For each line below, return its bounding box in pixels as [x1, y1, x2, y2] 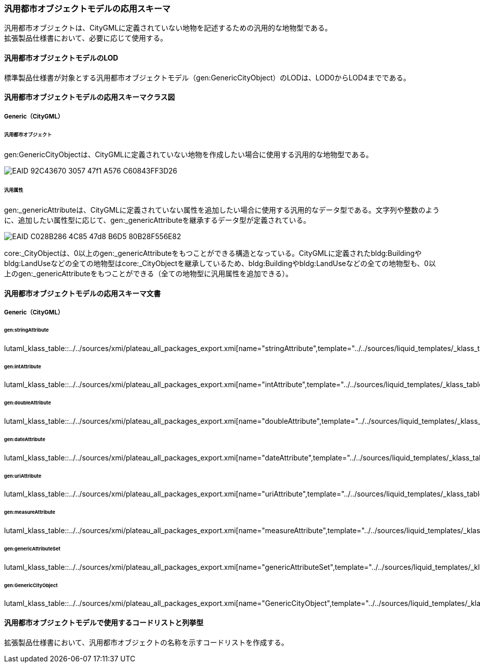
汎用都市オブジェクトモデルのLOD [4, 53, 118, 62]
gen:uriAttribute [4, 473, 42, 479]
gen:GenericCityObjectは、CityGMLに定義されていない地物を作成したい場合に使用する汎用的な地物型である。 [4, 150, 373, 159]
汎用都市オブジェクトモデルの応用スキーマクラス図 [4, 93, 175, 102]
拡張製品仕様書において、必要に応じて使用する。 [4, 34, 167, 43]
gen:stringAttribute [4, 327, 49, 333]
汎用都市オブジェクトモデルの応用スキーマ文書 [4, 288, 161, 298]
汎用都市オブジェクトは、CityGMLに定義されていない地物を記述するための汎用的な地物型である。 [4, 23, 332, 33]
